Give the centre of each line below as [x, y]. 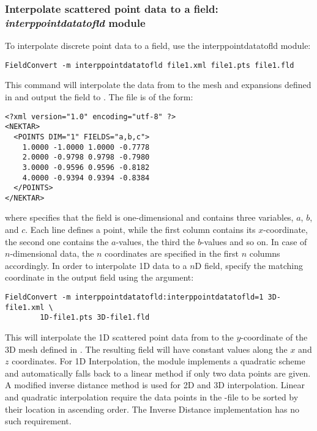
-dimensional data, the [52, 253]
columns [265, 253]
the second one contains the [57, 241]
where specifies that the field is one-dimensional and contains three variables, [149, 217]
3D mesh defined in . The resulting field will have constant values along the [146, 349]
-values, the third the [155, 241]
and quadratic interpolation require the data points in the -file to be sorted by [152, 396]
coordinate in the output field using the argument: [99, 277]
